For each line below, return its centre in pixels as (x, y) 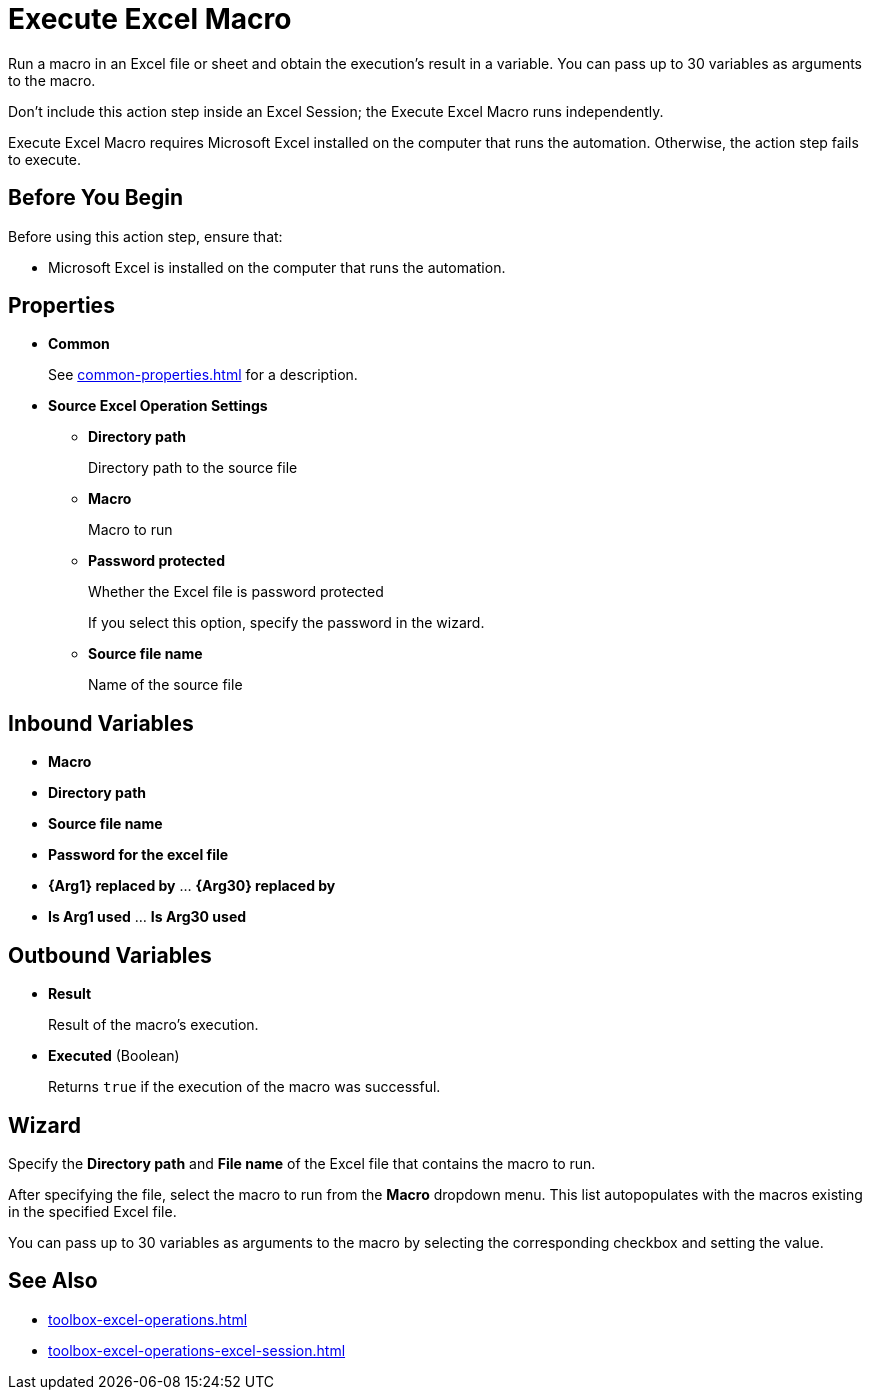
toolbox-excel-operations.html (148, 1319)
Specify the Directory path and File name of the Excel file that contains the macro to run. (302, 1163)
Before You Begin (96, 198)
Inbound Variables (101, 723)
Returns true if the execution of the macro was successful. (244, 1087)
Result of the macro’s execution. (153, 1025)
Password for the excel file (138, 855)
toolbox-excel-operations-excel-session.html (197, 1350)
